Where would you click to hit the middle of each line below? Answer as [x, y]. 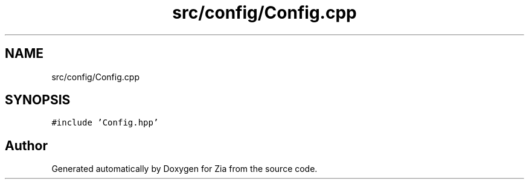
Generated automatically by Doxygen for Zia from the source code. [184, 169]
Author [26, 145]
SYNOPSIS [38, 100]
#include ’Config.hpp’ [105, 123]
